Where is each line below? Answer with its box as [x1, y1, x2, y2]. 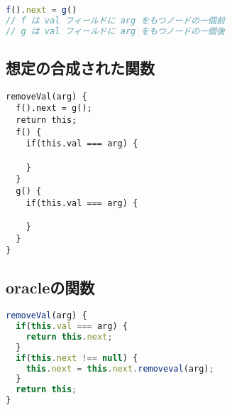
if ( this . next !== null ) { [16, 352, 138, 363]
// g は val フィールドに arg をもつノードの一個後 [6, 26, 225, 36]
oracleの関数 [6, 276, 95, 298]
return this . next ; [26, 331, 113, 342]
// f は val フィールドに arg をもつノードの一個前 [6, 15, 225, 26]
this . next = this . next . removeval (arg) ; [26, 363, 214, 374]
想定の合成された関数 [6, 57, 155, 79]
